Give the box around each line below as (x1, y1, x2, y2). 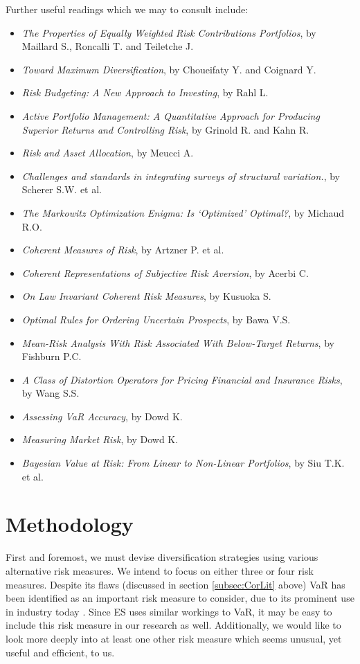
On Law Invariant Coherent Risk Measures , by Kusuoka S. (21, 289, 271, 303)
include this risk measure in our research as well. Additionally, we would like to (6, 618, 341, 632)
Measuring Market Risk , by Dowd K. (21, 432, 179, 447)
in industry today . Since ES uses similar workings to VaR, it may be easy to (6, 604, 332, 618)
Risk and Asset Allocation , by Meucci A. (21, 145, 194, 160)
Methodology (6, 510, 134, 538)
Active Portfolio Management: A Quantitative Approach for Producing (21, 108, 320, 123)
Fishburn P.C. (21, 349, 82, 364)
